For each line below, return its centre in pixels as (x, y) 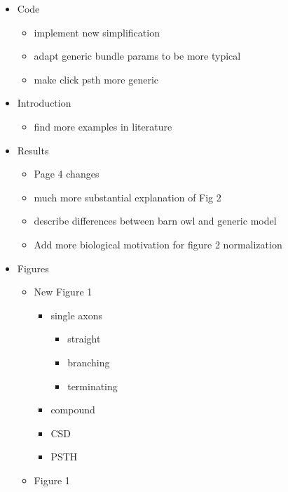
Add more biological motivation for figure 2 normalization (158, 244)
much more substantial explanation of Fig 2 (128, 197)
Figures (33, 268)
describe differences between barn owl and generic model (155, 221)
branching (89, 362)
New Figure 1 (63, 292)
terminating (92, 386)
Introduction (44, 103)
